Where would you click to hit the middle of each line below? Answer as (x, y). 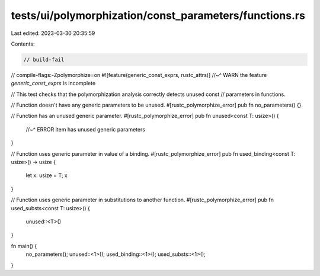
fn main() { (24, 246)
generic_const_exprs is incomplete (53, 84)
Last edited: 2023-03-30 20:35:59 (53, 33)
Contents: (23, 44)
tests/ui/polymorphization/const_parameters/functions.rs (158, 15)
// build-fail (44, 60)
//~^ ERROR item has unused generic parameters (85, 129)
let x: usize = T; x (47, 175)
